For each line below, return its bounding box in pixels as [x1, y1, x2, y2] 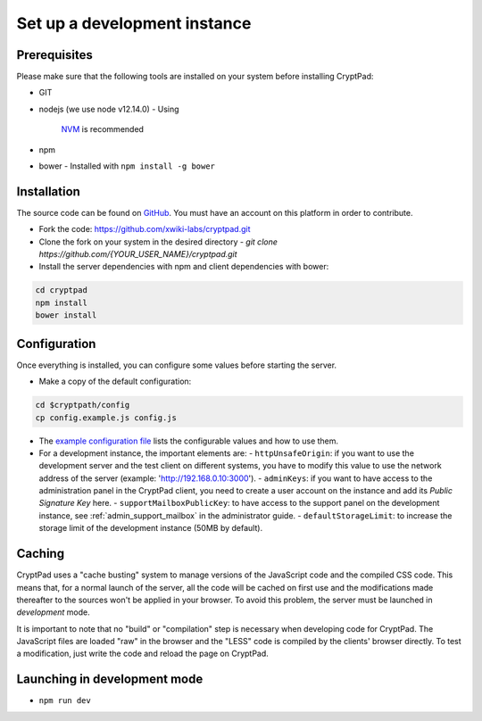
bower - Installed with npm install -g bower [38, 161, 216, 171]
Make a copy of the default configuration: [38, 376, 192, 387]
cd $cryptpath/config [35, 400, 130, 410]
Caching [16, 546, 65, 561]
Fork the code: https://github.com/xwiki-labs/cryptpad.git [38, 224, 251, 235]
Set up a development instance [16, 13, 252, 33]
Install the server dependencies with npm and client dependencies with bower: [38, 261, 329, 272]
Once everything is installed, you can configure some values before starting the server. [16, 360, 337, 370]
